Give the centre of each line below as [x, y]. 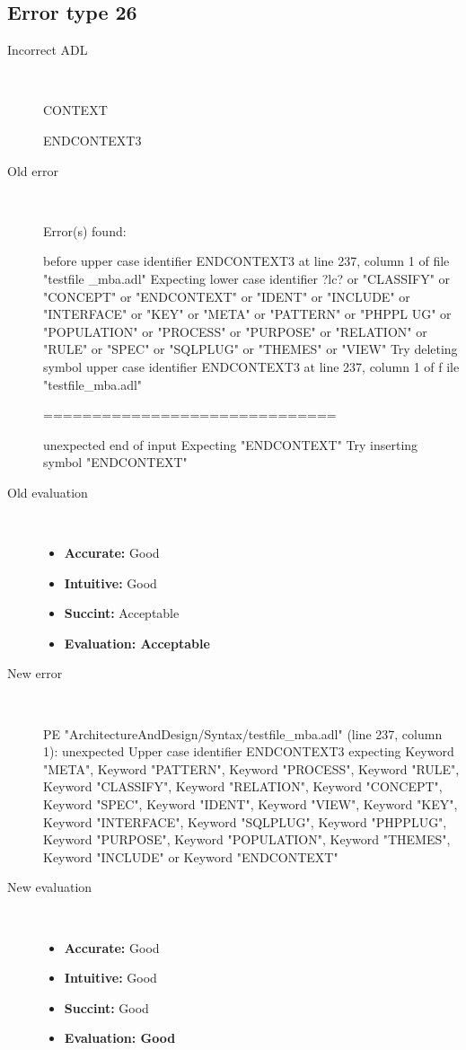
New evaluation [50, 887]
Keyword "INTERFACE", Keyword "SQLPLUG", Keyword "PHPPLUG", [245, 821]
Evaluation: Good [120, 1038]
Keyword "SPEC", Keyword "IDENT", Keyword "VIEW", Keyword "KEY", [251, 804]
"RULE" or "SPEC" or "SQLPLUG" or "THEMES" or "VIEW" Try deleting [251, 349]
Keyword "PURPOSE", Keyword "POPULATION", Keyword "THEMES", [247, 839]
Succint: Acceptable [122, 613]
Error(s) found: [85, 230]
